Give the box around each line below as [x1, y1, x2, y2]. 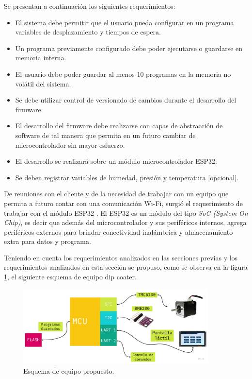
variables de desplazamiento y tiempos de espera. [15, 27, 161, 37]
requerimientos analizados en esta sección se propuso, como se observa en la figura [4, 262, 248, 272]
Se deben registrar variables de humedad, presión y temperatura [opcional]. [15, 172, 239, 182]
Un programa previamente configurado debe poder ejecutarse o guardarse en [15, 43, 243, 53]
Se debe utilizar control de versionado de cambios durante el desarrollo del [15, 95, 236, 105]
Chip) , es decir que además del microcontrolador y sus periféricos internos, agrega [4, 217, 247, 227]
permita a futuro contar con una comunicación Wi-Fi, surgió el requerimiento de [4, 198, 243, 208]
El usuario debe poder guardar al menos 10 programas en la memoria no [15, 69, 231, 79]
